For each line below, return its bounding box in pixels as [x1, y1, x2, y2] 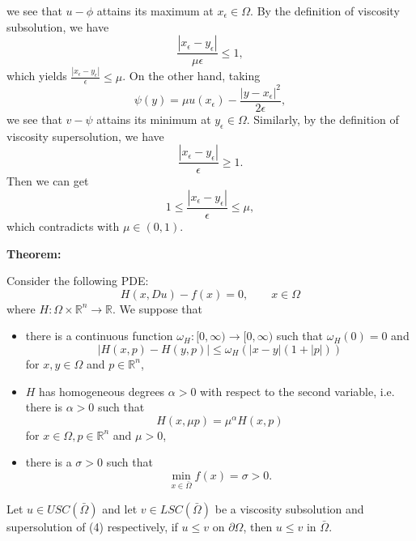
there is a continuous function [25, 327, 173, 344]
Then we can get [6, 173, 89, 190]
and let [102, 500, 138, 517]
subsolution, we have [6, 18, 109, 35]
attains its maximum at [96, 2, 214, 19]
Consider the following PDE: [6, 272, 149, 289]
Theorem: [6, 245, 62, 262]
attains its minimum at [96, 110, 211, 127]
